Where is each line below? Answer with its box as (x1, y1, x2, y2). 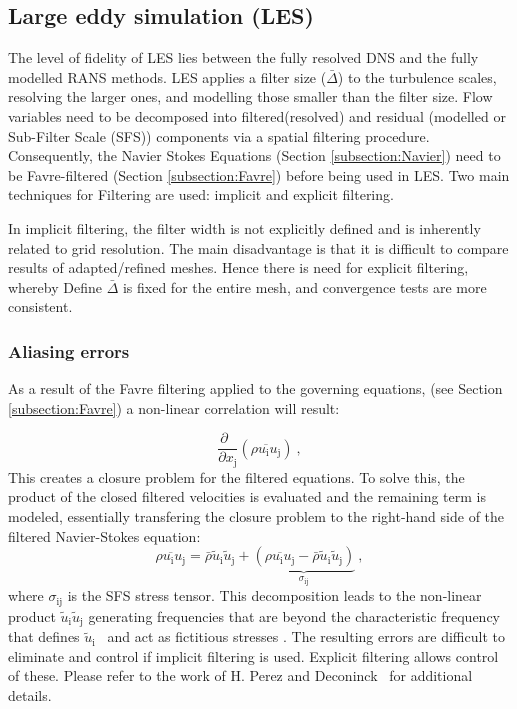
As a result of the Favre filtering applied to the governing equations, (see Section (8, 378, 503, 399)
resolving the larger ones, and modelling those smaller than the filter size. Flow (8, 86, 493, 107)
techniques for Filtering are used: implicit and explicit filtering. (8, 184, 394, 205)
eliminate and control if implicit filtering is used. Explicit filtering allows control (8, 645, 499, 666)
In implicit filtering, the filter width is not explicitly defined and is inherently (8, 217, 481, 238)
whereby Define (8, 276, 102, 297)
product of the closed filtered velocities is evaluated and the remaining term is (8, 486, 487, 507)
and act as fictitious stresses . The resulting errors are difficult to (107, 626, 505, 647)
